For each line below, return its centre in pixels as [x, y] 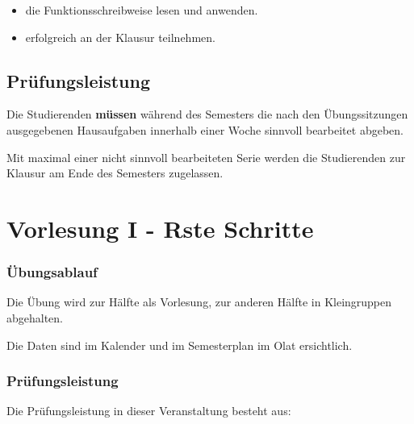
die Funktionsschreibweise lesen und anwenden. [142, 10]
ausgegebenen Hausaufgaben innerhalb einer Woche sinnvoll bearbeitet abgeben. [205, 129]
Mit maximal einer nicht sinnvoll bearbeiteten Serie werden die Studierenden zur [206, 157]
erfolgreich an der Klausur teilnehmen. [120, 37]
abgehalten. [35, 317]
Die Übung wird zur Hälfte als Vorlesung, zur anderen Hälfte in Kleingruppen [199, 302]
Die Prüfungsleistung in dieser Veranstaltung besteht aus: [149, 411]
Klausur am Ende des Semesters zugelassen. [115, 173]
